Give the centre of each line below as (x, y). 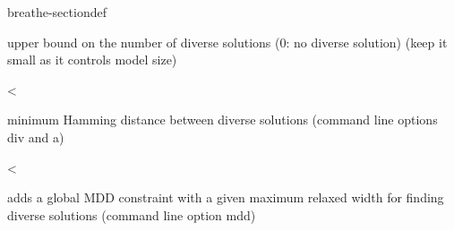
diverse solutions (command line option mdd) (132, 214)
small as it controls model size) (92, 60)
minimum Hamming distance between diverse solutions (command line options (223, 120)
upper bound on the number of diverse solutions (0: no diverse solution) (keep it (227, 42)
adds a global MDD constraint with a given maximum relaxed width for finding (226, 197)
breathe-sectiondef (57, 12)
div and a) (36, 137)
